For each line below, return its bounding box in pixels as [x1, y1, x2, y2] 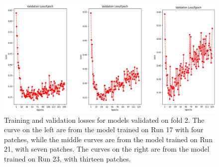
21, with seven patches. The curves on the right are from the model [4, 144, 210, 154]
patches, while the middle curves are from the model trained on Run [4, 134, 213, 144]
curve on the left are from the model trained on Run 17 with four [4, 124, 204, 135]
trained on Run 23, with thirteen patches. [4, 154, 131, 164]
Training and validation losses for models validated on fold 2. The [4, 114, 205, 125]
